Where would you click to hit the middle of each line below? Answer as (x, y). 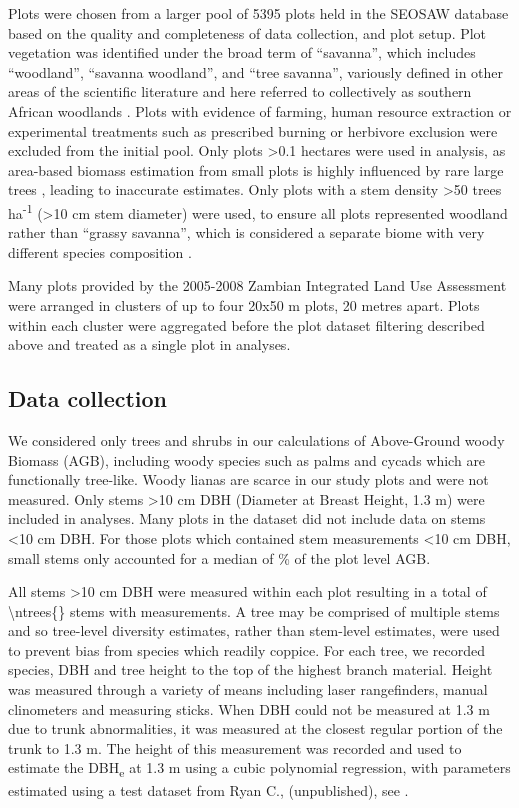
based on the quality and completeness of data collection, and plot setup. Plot (247, 32)
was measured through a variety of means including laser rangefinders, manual (248, 689)
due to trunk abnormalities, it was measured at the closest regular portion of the (255, 728)
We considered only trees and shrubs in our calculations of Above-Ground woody (256, 439)
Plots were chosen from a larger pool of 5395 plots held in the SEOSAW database (258, 13)
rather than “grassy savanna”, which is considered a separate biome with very (246, 232)
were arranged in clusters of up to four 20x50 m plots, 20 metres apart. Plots (244, 304)
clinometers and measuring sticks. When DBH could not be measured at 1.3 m (249, 708)
